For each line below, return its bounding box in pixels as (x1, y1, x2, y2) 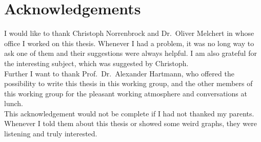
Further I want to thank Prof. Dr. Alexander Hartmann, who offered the (4, 68, 234, 78)
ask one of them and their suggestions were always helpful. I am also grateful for (4, 48, 257, 58)
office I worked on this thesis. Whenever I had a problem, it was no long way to (4, 37, 254, 48)
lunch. (4, 98, 23, 109)
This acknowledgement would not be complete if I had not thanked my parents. (4, 108, 254, 118)
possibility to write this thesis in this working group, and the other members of (4, 78, 253, 89)
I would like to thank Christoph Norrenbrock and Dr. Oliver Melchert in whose (4, 28, 254, 38)
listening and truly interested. (4, 128, 97, 139)
